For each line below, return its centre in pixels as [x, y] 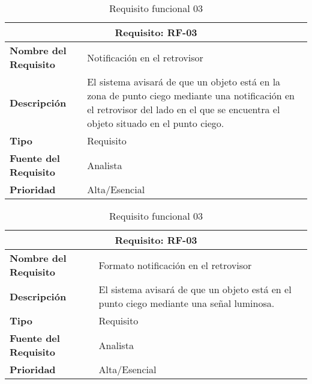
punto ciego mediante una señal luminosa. [187, 303]
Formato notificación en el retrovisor [175, 265]
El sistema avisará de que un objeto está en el [195, 289]
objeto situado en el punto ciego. [156, 123]
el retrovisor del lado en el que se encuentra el [184, 109]
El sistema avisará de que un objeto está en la [184, 82]
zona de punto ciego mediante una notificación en [191, 95]
